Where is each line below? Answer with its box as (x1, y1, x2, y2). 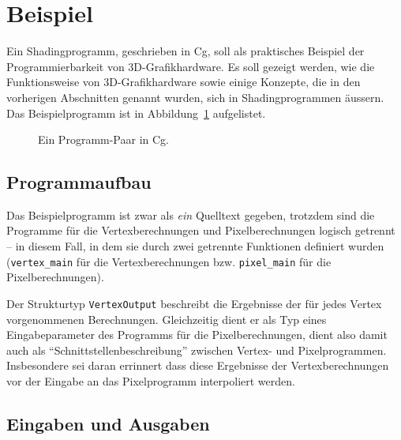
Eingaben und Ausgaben (6, 411, 210, 435)
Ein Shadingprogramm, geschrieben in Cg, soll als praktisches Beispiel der (6, 43, 365, 59)
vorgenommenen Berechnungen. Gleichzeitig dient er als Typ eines (6, 310, 327, 327)
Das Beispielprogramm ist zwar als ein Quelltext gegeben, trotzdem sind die (6, 206, 375, 223)
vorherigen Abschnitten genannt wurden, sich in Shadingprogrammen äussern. (6, 88, 384, 105)
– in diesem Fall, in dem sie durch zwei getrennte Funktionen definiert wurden (6, 238, 384, 254)
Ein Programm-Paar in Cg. (38, 131, 169, 148)
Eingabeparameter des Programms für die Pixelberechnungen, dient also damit (6, 326, 388, 343)
